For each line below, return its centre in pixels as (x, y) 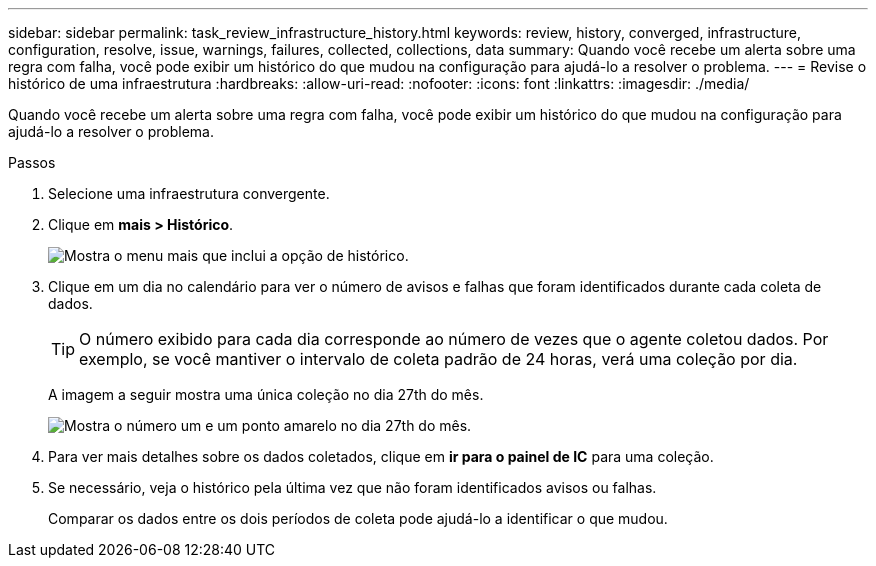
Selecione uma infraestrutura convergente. (189, 193)
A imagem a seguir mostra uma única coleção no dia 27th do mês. (266, 394)
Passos (32, 162)
